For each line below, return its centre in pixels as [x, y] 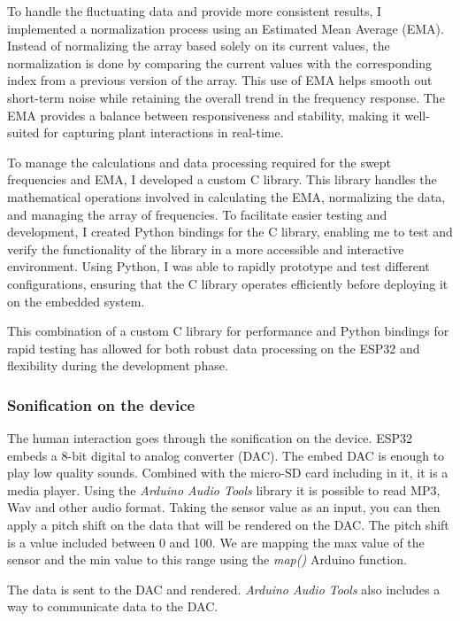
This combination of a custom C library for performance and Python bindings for [228, 331]
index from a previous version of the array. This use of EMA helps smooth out [220, 80]
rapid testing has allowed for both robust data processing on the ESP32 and [214, 348]
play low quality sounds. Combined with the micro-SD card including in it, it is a [228, 473]
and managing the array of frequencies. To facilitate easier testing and [197, 214]
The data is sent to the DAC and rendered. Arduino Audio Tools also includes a [224, 589]
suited [23, 132]
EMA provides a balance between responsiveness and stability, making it [204, 115]
